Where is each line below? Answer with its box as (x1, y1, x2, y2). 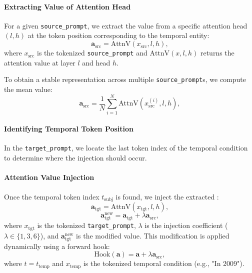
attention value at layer (4, 57, 75, 67)
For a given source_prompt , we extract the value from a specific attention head (4, 20, 247, 30)
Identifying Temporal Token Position (4, 123, 134, 134)
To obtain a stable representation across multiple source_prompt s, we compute (4, 74, 246, 84)
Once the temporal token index (4, 191, 99, 201)
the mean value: (4, 83, 52, 94)
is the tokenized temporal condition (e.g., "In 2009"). (83, 258, 244, 268)
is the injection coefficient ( (144, 220, 228, 230)
